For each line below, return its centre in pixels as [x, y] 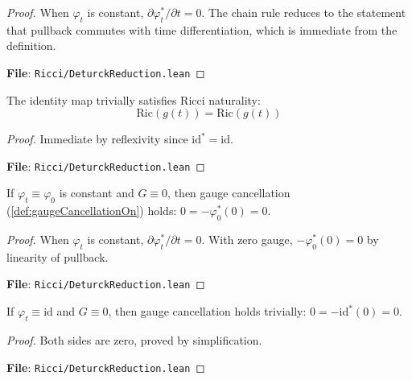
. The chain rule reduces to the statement [304, 12]
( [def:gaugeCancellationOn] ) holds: [92, 211]
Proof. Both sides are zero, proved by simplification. [134, 339]
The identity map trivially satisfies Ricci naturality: [134, 99]
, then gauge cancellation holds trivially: [207, 311]
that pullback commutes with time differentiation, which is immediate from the [202, 29]
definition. [31, 45]
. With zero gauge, [247, 240]
